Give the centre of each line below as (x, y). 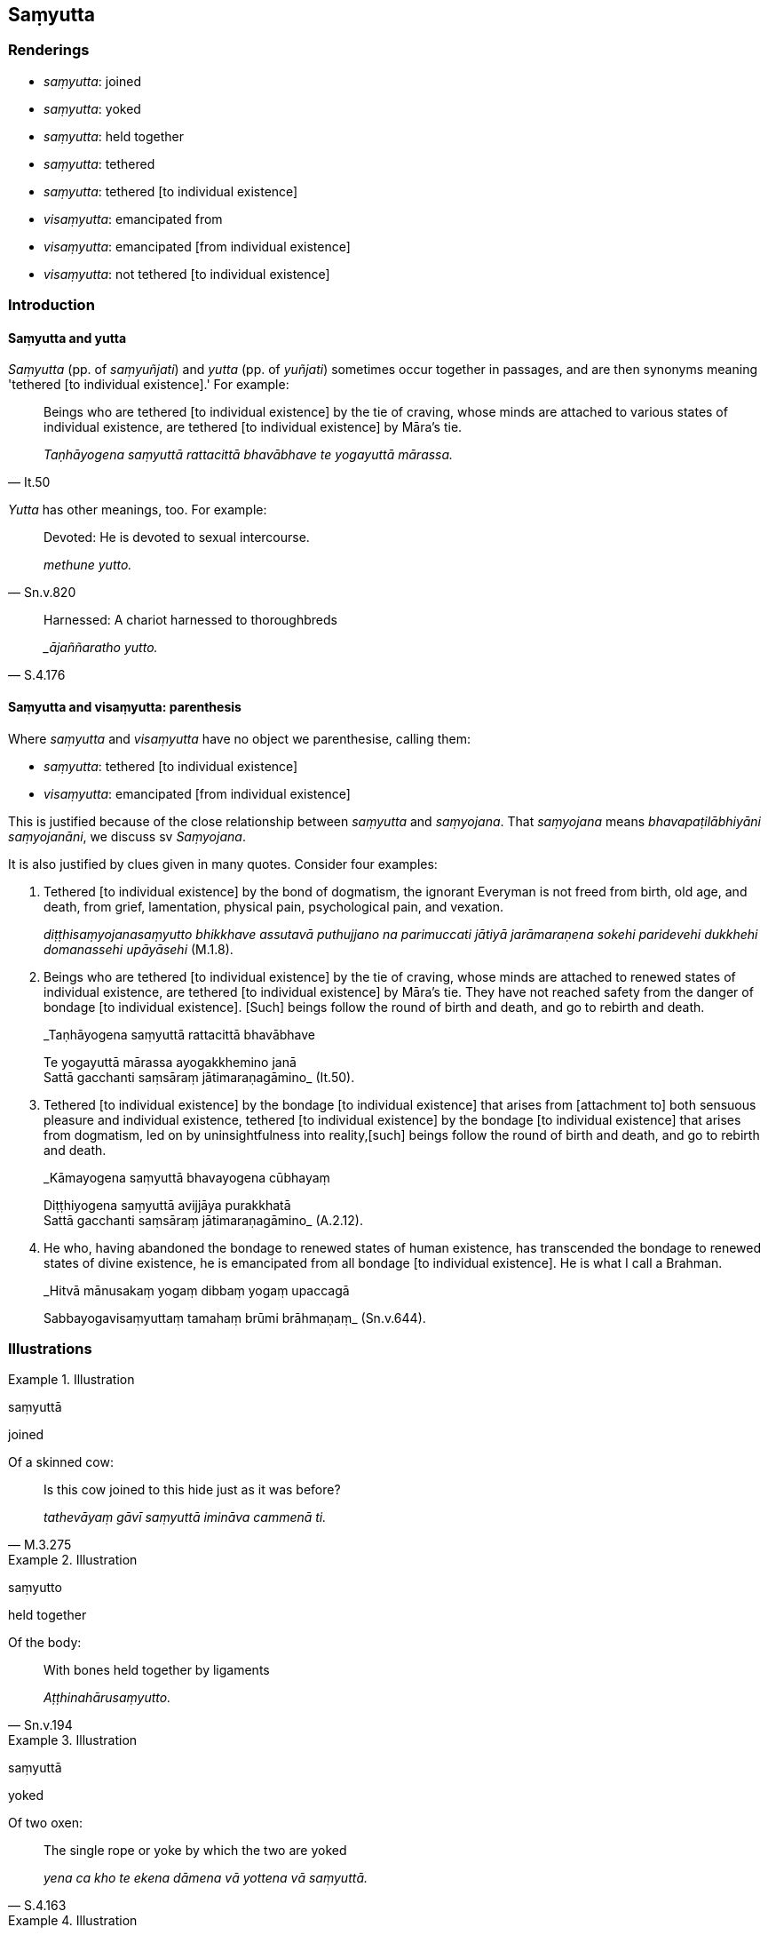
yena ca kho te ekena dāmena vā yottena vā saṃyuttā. (206, 1878)
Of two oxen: (46, 1823)
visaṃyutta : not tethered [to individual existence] (187, 274)
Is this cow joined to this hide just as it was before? (192, 1490)
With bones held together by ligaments (157, 1670)
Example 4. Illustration (73, 1921)
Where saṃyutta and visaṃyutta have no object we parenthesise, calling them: (240, 738)
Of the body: (45, 1643)
